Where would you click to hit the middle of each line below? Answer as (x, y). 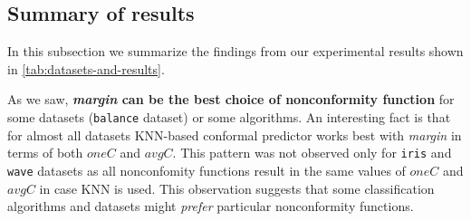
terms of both (45, 153)
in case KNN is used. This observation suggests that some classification (237, 188)
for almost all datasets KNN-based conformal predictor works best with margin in (235, 135)
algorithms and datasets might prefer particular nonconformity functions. (211, 206)
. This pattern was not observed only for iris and (312, 153)
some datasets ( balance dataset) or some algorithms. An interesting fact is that (229, 116)
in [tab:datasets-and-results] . (86, 68)
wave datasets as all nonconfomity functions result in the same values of (207, 170)
